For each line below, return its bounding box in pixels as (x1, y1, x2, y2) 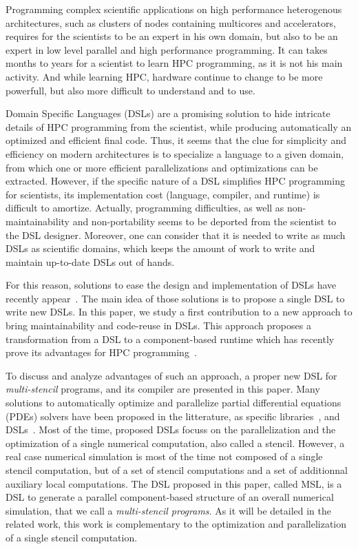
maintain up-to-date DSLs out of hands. (6, 254, 175, 269)
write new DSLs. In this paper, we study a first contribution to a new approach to (6, 304, 352, 319)
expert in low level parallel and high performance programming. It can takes (6, 42, 328, 56)
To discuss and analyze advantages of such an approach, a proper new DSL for (6, 368, 337, 382)
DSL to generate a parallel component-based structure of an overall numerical (6, 490, 334, 504)
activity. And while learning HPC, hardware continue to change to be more (6, 69, 323, 83)
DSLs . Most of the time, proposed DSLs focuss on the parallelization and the (6, 422, 336, 437)
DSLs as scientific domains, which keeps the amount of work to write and (6, 241, 315, 256)
